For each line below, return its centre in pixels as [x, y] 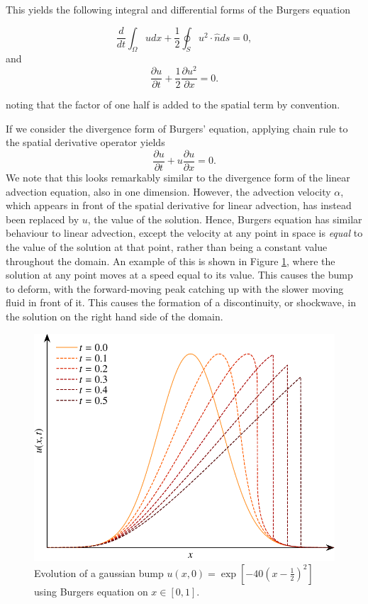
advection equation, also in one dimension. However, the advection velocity [168, 191]
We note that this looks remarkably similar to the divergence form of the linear [178, 177]
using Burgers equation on [91, 591]
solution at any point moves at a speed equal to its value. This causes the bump [179, 275]
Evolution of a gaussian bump [99, 572]
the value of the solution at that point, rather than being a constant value [167, 246]
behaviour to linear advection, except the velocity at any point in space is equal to [184, 233]
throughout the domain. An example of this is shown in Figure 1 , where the [171, 261]
